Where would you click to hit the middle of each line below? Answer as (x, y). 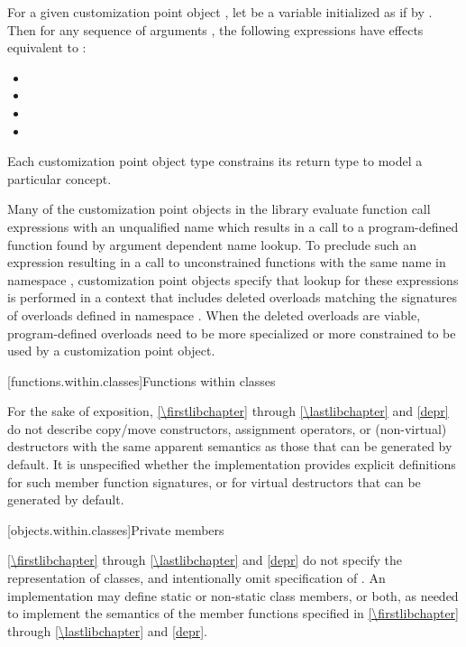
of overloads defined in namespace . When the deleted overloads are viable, (214, 314)
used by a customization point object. (111, 351)
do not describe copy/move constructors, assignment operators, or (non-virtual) (227, 428)
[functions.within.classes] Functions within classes (142, 380)
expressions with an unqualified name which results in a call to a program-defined (233, 226)
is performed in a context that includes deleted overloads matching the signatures (233, 297)
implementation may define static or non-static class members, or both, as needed (233, 595)
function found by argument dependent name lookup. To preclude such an (212, 244)
